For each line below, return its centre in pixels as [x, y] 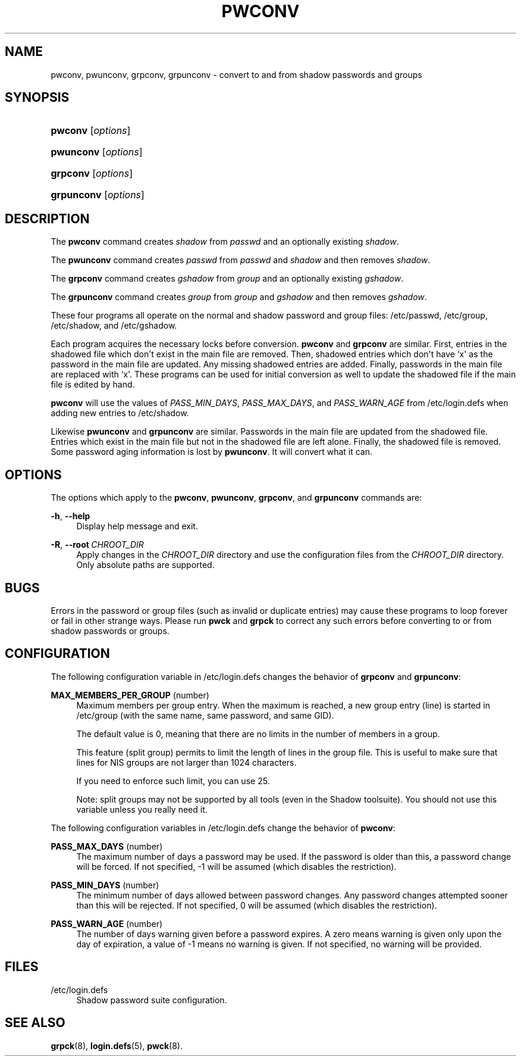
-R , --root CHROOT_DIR [97, 545]
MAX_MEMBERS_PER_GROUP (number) [130, 695]
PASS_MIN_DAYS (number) [105, 885]
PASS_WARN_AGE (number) [107, 923]
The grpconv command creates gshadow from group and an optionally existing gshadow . [227, 279]
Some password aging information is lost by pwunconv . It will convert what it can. [212, 452]
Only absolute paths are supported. [145, 565]
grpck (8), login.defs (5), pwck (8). [117, 1046]
